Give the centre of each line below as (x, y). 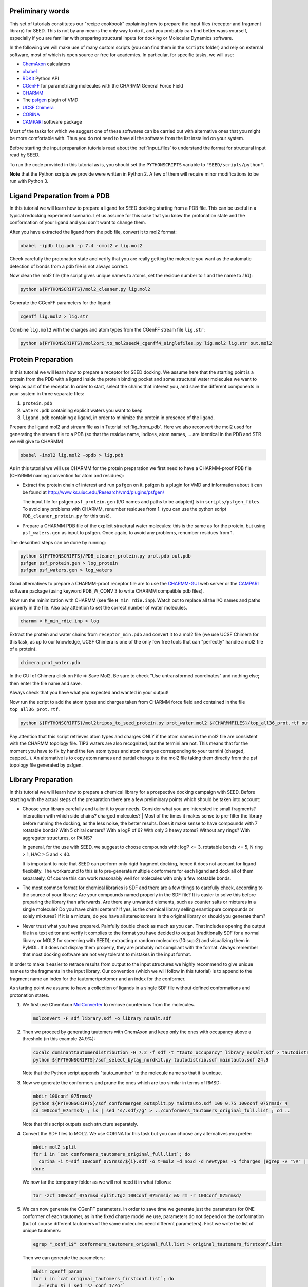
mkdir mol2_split (55, 1147)
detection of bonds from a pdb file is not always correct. (69, 266)
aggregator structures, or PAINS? (57, 838)
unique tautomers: (42, 1231)
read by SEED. (25, 155)
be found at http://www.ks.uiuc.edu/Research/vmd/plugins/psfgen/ (93, 492)
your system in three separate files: (47, 393)
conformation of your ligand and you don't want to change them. (78, 223)
